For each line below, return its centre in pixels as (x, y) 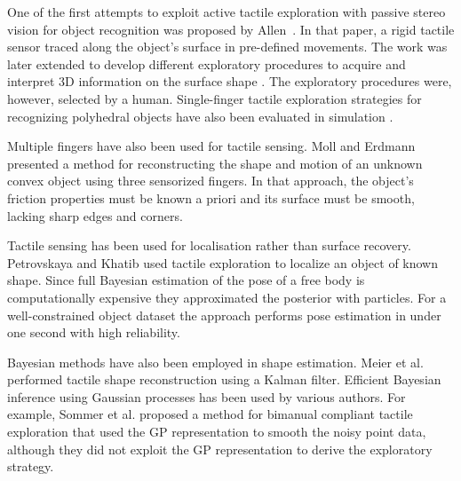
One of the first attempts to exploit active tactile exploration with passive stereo (227, 12)
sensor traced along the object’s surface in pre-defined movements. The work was (227, 47)
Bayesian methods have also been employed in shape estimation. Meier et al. (215, 362)
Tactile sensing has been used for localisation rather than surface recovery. (209, 245)
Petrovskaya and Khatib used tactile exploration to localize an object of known (223, 262)
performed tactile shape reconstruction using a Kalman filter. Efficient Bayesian (224, 379)
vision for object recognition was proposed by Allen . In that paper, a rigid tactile (231, 29)
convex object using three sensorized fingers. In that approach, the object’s (211, 181)
